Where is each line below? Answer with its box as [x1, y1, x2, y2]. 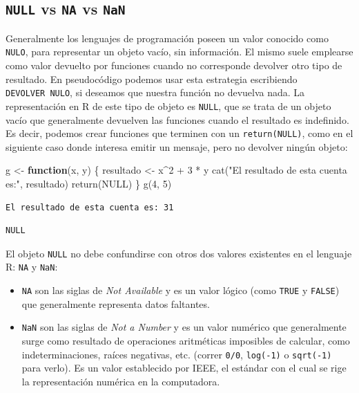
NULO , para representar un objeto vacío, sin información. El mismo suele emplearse [6, 44, 353, 59]
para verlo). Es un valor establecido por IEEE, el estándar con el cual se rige [21, 360, 347, 375]
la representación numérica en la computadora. [21, 374, 220, 388]
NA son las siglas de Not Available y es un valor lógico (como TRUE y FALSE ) [21, 283, 340, 298]
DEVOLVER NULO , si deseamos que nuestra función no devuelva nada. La [6, 85, 305, 100]
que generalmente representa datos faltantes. [21, 296, 210, 311]
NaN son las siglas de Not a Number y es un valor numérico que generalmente [21, 320, 347, 334]
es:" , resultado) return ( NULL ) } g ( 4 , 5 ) [6, 176, 172, 190]
